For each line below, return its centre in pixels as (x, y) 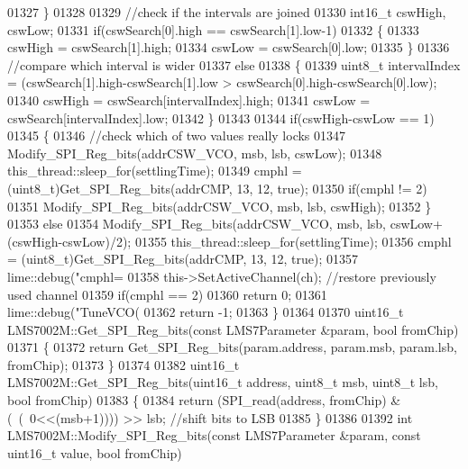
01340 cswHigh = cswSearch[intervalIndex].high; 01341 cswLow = (189, 99)
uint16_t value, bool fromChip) (95, 452)
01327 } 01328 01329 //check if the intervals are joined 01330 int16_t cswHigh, (227, 12)
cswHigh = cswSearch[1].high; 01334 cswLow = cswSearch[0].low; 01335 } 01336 (229, 47)
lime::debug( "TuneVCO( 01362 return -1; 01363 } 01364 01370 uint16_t (206, 312)
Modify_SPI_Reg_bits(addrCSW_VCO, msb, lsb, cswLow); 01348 (195, 153)
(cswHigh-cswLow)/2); (69, 241)
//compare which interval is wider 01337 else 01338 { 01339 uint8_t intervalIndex (234, 64)
